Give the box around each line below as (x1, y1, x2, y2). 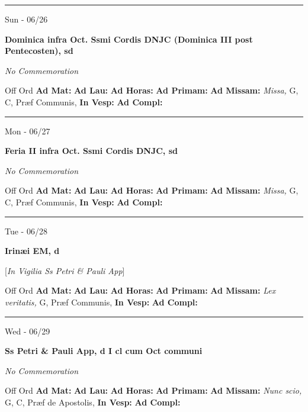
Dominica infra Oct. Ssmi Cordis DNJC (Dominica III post (5, 33, 253, 45)
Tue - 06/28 (5, 224, 47, 237)
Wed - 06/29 (5, 324, 50, 337)
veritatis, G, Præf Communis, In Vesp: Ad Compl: (5, 295, 198, 308)
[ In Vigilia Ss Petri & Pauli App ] (5, 264, 125, 276)
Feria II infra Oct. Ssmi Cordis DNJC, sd (5, 144, 178, 157)
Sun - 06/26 (5, 13, 48, 25)
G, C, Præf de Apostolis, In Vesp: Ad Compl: (5, 395, 181, 408)
